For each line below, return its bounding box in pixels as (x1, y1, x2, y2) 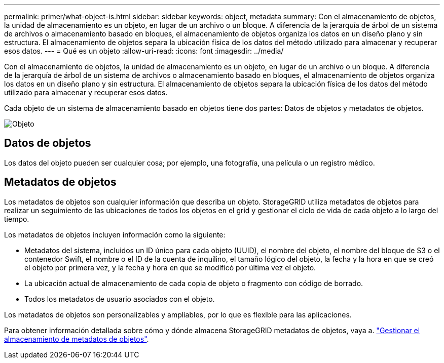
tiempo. (4, 214, 29, 223)
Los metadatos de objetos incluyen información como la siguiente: (4, 230, 226, 239)
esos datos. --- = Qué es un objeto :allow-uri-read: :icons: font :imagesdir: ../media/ (4, 47, 284, 55)
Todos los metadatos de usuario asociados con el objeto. (24, 294, 215, 303)
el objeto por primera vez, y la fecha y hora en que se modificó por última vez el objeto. (24, 263, 316, 272)
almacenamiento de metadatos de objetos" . (4, 334, 149, 343)
